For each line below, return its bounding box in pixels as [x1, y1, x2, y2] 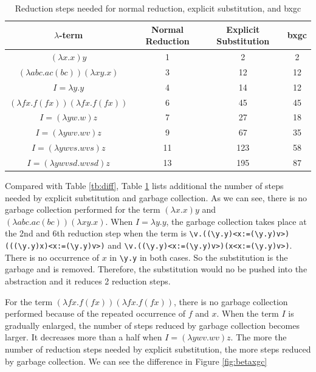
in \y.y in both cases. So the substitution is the [109, 250, 288, 263]
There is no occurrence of [5, 250, 99, 263]
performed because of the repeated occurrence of [5, 307, 185, 320]
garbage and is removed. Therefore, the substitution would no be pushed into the [5, 263, 307, 275]
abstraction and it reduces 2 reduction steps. [5, 274, 171, 287]
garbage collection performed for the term [5, 203, 160, 216]
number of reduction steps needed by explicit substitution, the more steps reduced [5, 342, 311, 355]
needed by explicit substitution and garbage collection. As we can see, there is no [5, 191, 307, 204]
